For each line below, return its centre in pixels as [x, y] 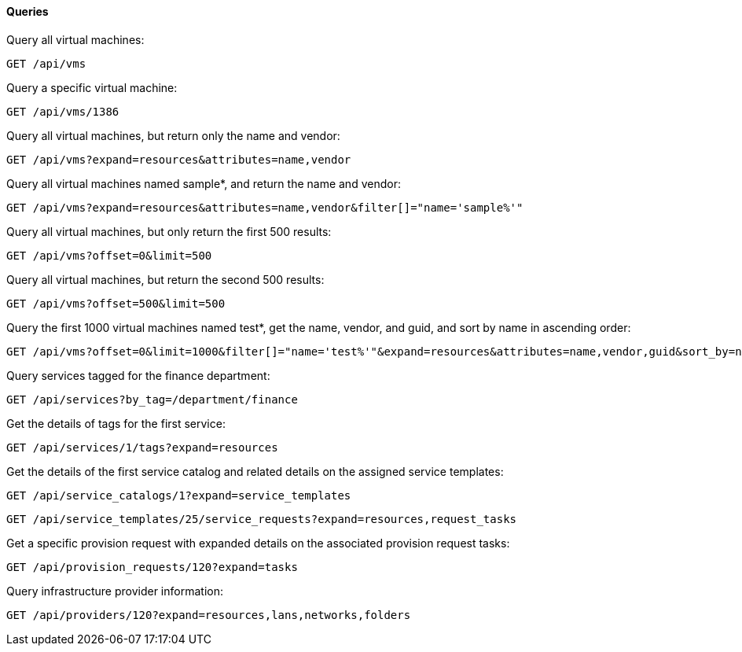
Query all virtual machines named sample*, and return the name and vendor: [204, 183]
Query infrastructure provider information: [115, 591]
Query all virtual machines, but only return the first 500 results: [169, 231]
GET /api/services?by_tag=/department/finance [152, 399]
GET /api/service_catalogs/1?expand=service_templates [179, 495]
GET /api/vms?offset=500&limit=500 [116, 303]
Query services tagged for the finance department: [138, 375]
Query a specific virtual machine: [92, 87]
